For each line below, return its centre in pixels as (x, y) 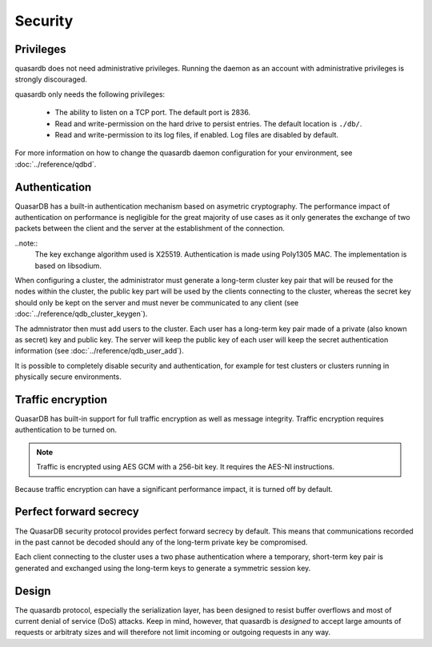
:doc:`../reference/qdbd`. (56, 164)
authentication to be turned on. (66, 430)
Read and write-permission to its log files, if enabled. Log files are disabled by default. (197, 135)
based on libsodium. (68, 266)
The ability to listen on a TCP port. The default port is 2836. (153, 113)
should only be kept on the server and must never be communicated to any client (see (157, 302)
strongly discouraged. (51, 79)
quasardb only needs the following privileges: (90, 94)
